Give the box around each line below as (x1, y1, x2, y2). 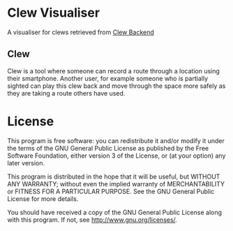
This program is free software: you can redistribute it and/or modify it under (7, 136, 225, 144)
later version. (7, 158, 45, 167)
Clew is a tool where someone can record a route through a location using (7, 66, 220, 75)
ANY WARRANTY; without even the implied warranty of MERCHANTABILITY (7, 179, 225, 188)
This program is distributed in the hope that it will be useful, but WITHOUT (7, 172, 220, 181)
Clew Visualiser (7, 5, 100, 21)
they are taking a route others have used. (7, 89, 126, 97)
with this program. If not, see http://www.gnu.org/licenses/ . (7, 215, 178, 224)
